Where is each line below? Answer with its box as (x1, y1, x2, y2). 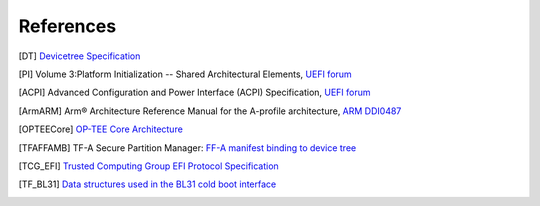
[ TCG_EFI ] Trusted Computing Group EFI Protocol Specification (18, 160, 279, 172)
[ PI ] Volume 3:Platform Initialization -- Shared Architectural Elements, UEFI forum (18, 68, 352, 80)
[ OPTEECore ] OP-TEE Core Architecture (18, 123, 184, 135)
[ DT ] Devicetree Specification (18, 50, 141, 62)
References (18, 15, 117, 37)
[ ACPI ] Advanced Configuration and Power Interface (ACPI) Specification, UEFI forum (18, 86, 371, 99)
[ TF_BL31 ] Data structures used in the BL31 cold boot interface (18, 178, 277, 190)
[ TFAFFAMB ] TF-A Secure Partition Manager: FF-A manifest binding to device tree (18, 141, 357, 154)
